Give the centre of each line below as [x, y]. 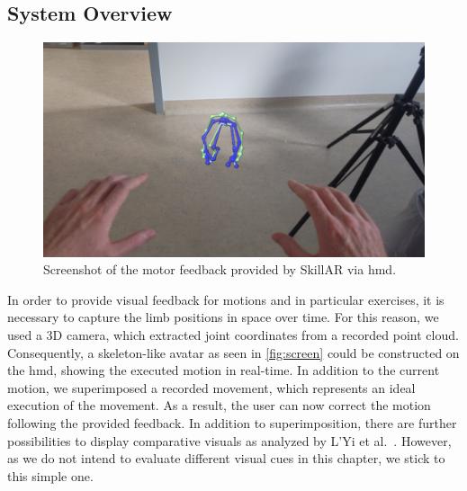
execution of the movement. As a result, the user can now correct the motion [219, 405]
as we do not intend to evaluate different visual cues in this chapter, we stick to [226, 458]
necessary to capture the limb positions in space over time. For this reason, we [223, 317]
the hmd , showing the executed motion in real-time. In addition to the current [224, 370]
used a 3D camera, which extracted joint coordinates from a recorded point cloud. [233, 335]
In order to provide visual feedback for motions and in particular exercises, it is [226, 299]
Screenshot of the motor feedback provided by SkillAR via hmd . [220, 269]
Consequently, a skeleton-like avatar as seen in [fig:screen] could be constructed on [233, 352]
